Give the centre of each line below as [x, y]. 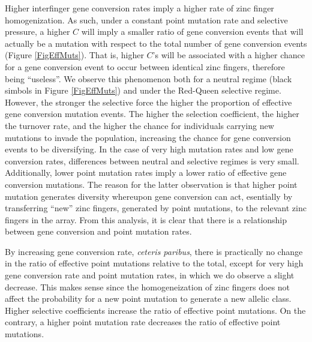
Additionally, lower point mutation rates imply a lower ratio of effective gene [146, 172]
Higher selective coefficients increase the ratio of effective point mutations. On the [155, 310]
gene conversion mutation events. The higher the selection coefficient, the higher [152, 114]
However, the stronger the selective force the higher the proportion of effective [148, 102]
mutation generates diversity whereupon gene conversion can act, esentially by [149, 196]
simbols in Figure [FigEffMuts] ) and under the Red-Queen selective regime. [143, 90]
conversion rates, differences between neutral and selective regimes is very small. [152, 160]
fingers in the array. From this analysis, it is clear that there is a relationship [146, 219]
